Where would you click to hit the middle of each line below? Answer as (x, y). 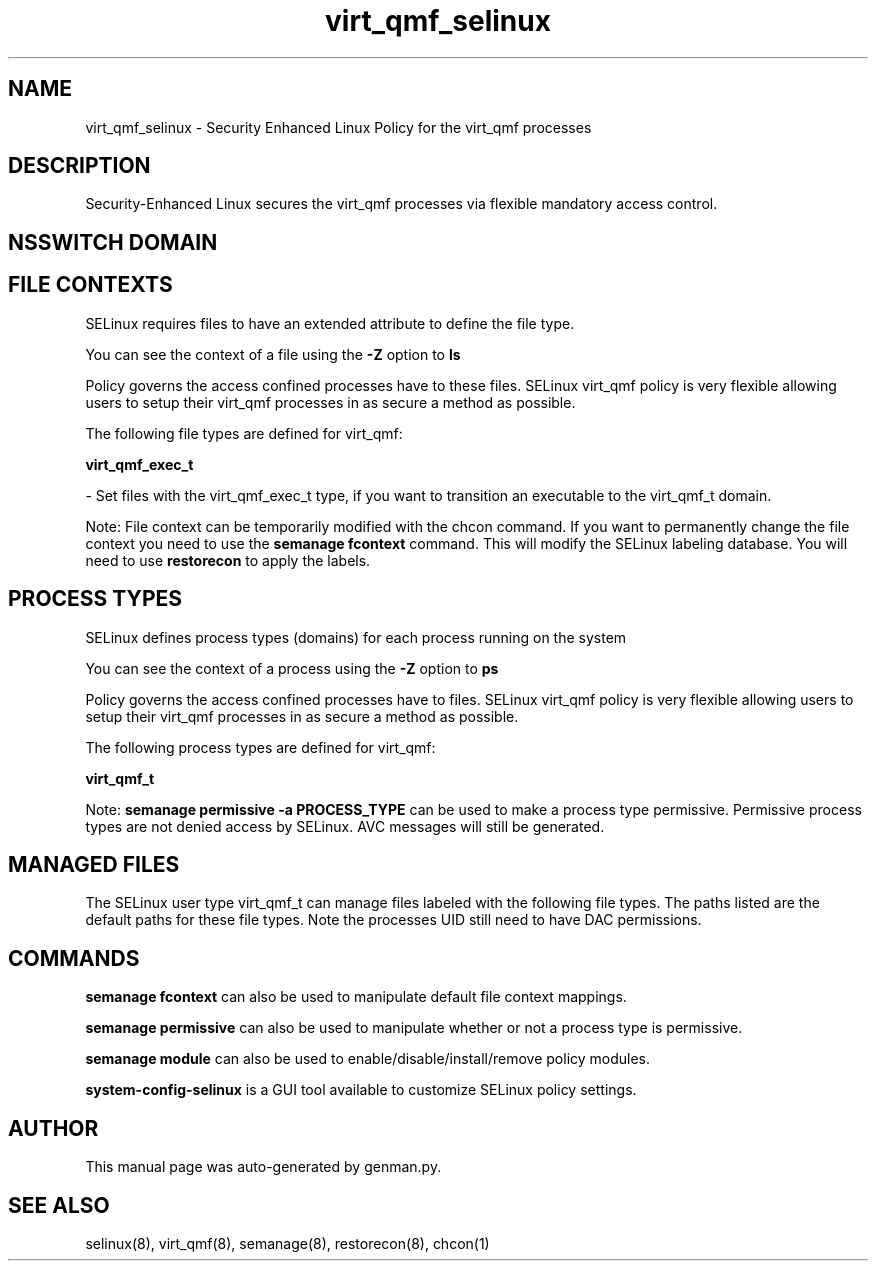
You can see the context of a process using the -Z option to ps (292, 668)
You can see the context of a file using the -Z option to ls (273, 354)
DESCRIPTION (79, 166)
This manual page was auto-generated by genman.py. (263, 1167)
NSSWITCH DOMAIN (113, 242)
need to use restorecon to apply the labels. (228, 560)
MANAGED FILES (94, 864)
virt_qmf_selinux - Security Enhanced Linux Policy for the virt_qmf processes (338, 127)
